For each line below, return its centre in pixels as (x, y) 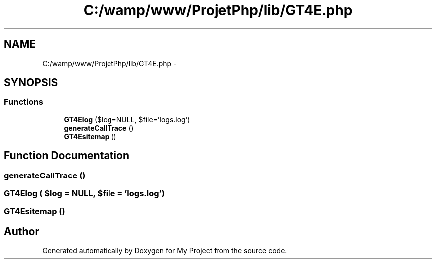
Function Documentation (67, 156)
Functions (24, 102)
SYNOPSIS (31, 83)
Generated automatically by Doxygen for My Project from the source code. (165, 251)
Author (22, 231)
